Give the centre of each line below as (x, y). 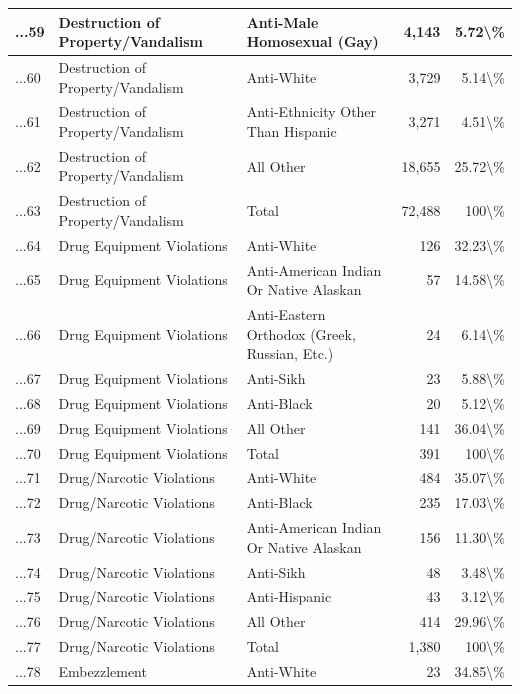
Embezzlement (102, 670)
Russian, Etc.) (290, 353)
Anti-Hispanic (289, 596)
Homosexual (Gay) (312, 41)
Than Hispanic (291, 130)
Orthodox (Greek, (301, 333)
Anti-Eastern (286, 313)
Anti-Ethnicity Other (311, 111)
